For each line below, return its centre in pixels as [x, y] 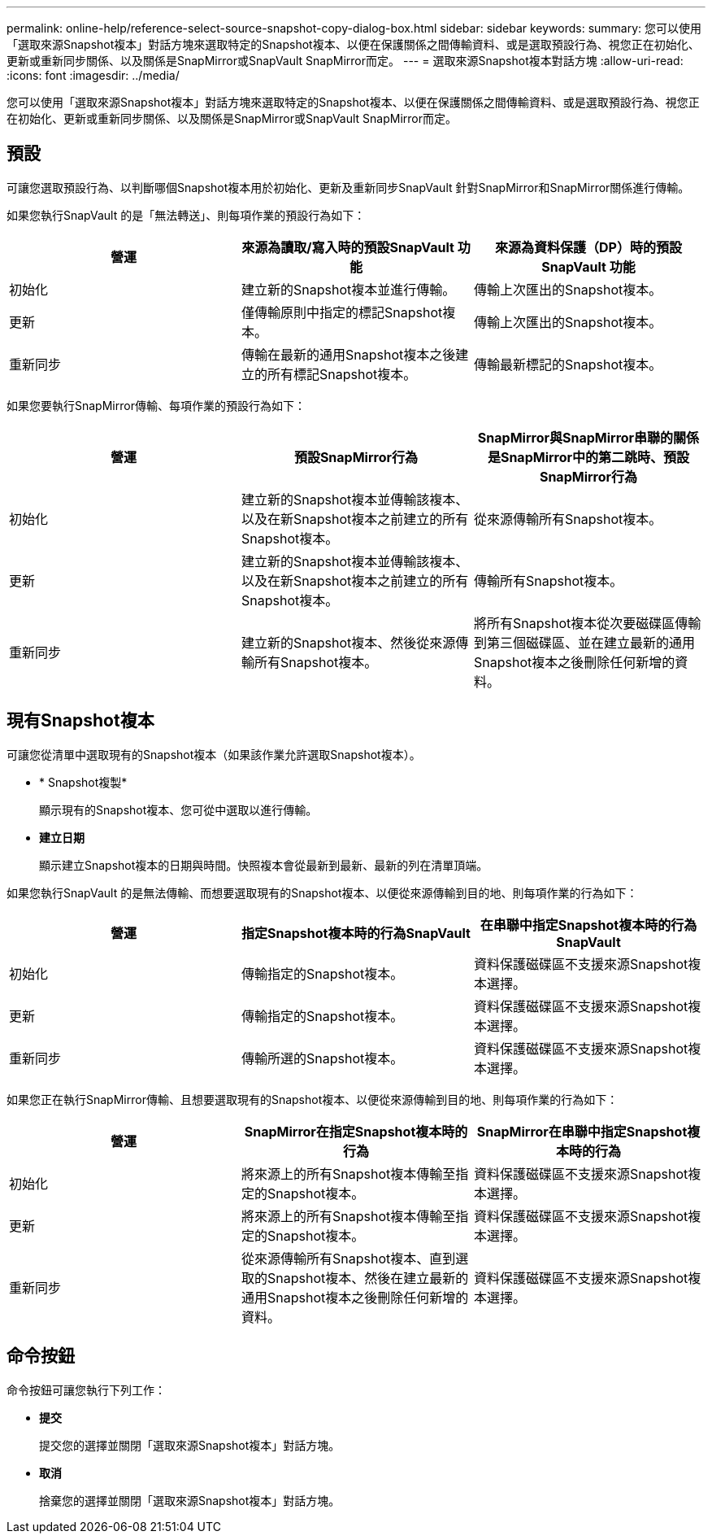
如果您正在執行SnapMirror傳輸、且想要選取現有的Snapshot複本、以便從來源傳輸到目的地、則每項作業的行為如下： [313, 1099]
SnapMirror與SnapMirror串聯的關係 [588, 437]
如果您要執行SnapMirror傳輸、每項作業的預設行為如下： [156, 405]
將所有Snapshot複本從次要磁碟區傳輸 [587, 623]
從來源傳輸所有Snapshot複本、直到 [348, 1258]
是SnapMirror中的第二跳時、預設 [588, 457]
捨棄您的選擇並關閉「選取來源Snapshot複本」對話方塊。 [190, 1500]
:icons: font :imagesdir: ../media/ [93, 75]
